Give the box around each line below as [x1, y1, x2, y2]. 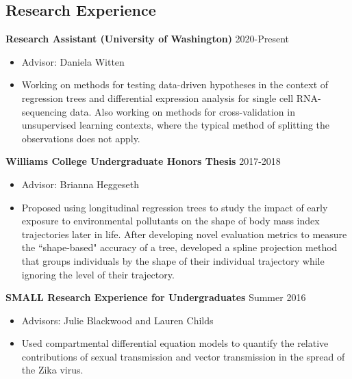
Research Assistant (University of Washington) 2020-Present [5, 31, 290, 46]
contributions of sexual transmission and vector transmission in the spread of [21, 349, 345, 363]
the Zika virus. [21, 363, 84, 377]
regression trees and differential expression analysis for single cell [21, 90, 294, 105]
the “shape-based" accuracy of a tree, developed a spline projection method [21, 240, 338, 254]
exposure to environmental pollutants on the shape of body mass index [21, 213, 320, 228]
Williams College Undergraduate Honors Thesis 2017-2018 [5, 154, 281, 168]
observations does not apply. [21, 131, 140, 145]
